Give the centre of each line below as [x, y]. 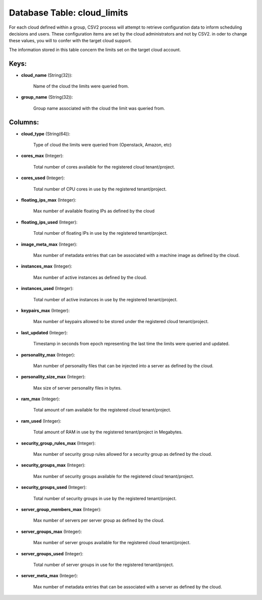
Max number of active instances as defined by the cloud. [90, 277]
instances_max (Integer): [47, 266]
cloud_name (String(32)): [47, 75]
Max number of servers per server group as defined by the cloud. [99, 520]
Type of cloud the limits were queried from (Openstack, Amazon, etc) [102, 145]
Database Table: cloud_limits [69, 13]
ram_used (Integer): [41, 421]
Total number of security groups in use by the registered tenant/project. [105, 498]
